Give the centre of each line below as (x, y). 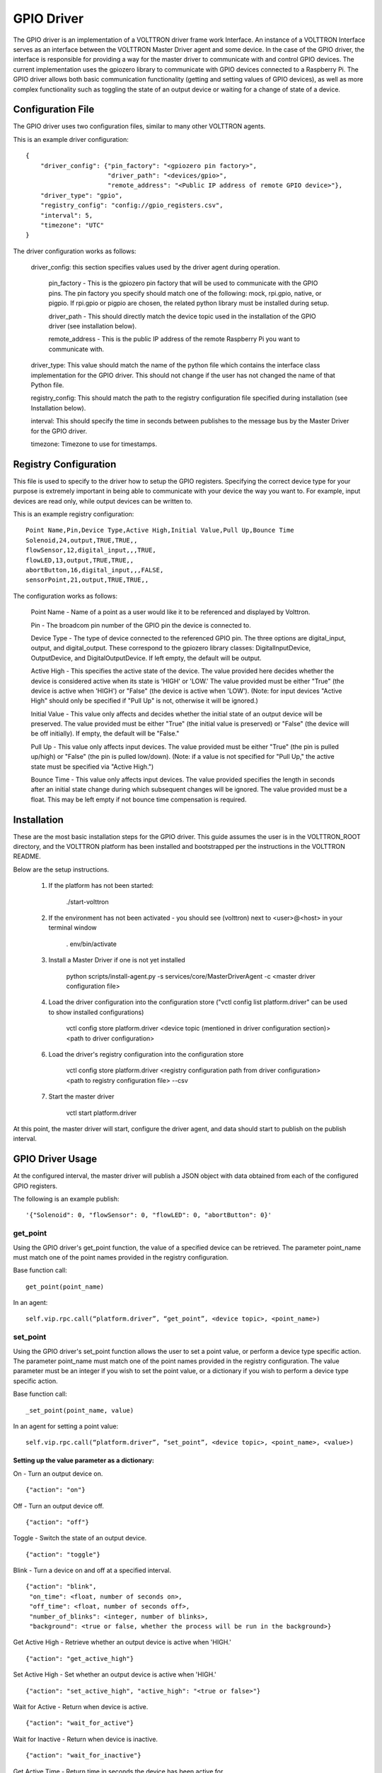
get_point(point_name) (65, 1286)
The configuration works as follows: (65, 596)
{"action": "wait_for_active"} (80, 1723)
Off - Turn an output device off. (58, 1506)
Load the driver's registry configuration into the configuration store (146, 1054)
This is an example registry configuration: (74, 514)
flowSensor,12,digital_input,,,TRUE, (91, 550)
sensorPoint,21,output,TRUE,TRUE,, (87, 580)
